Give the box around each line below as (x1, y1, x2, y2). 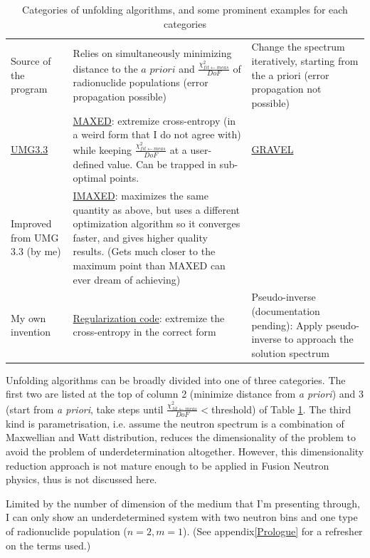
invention (11, 324, 51, 339)
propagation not (251, 81, 322, 96)
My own (11, 310, 46, 325)
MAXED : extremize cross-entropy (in (73, 113, 236, 128)
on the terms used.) (6, 537, 91, 552)
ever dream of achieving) (73, 272, 181, 286)
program (11, 81, 48, 96)
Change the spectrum (251, 39, 345, 54)
